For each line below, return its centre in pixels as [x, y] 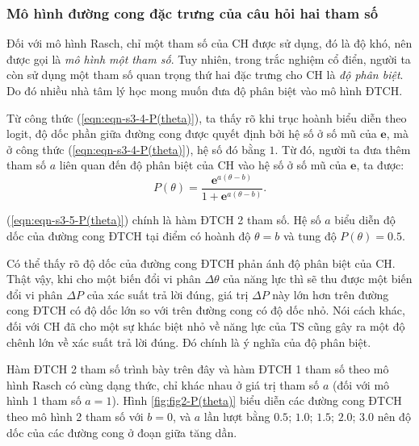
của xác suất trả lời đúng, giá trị [168, 294]
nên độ [394, 416]
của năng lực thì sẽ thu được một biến [318, 279]
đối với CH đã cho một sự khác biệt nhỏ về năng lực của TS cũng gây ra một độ [206, 325]
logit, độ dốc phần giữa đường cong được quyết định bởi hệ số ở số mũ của [192, 133]
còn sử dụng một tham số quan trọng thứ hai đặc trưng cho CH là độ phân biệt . [205, 75]
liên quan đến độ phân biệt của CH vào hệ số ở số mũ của [203, 165]
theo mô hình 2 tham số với [75, 416]
